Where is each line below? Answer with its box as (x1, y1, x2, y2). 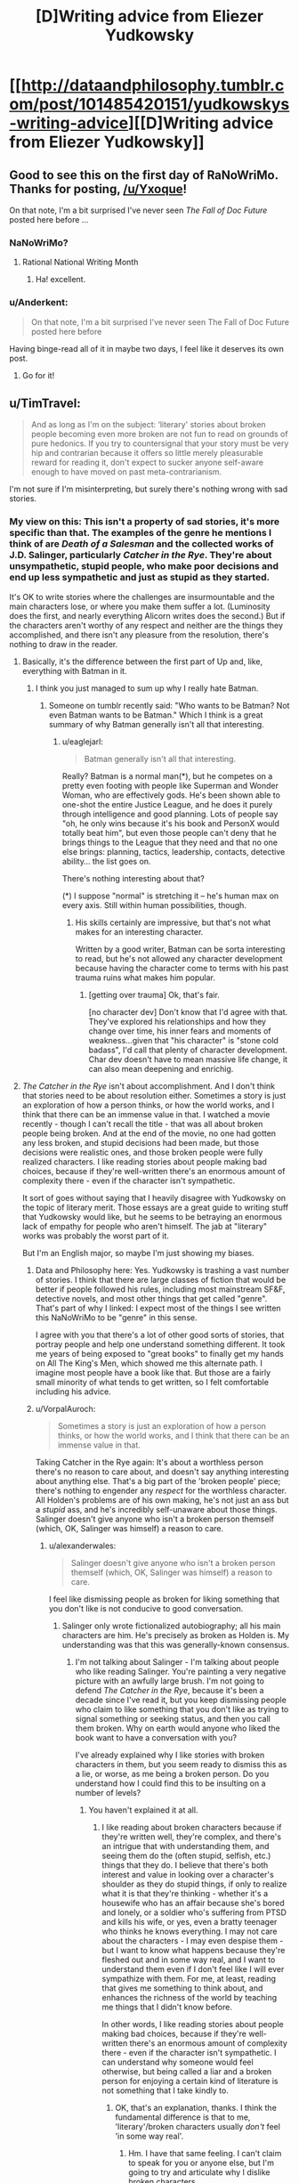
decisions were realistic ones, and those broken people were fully (21, 1147, 263, 1157)
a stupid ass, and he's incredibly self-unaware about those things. (35, 1504, 278, 1514)
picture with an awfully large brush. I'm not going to (75, 1676, 265, 1686)
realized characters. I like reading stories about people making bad (21, 1156, 267, 1167)
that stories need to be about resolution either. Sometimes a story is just (21, 1090, 287, 1100)
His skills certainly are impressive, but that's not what (75, 917, 271, 928)
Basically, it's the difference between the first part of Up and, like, (21, 656, 263, 667)
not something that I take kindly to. (101, 2085, 229, 2096)
